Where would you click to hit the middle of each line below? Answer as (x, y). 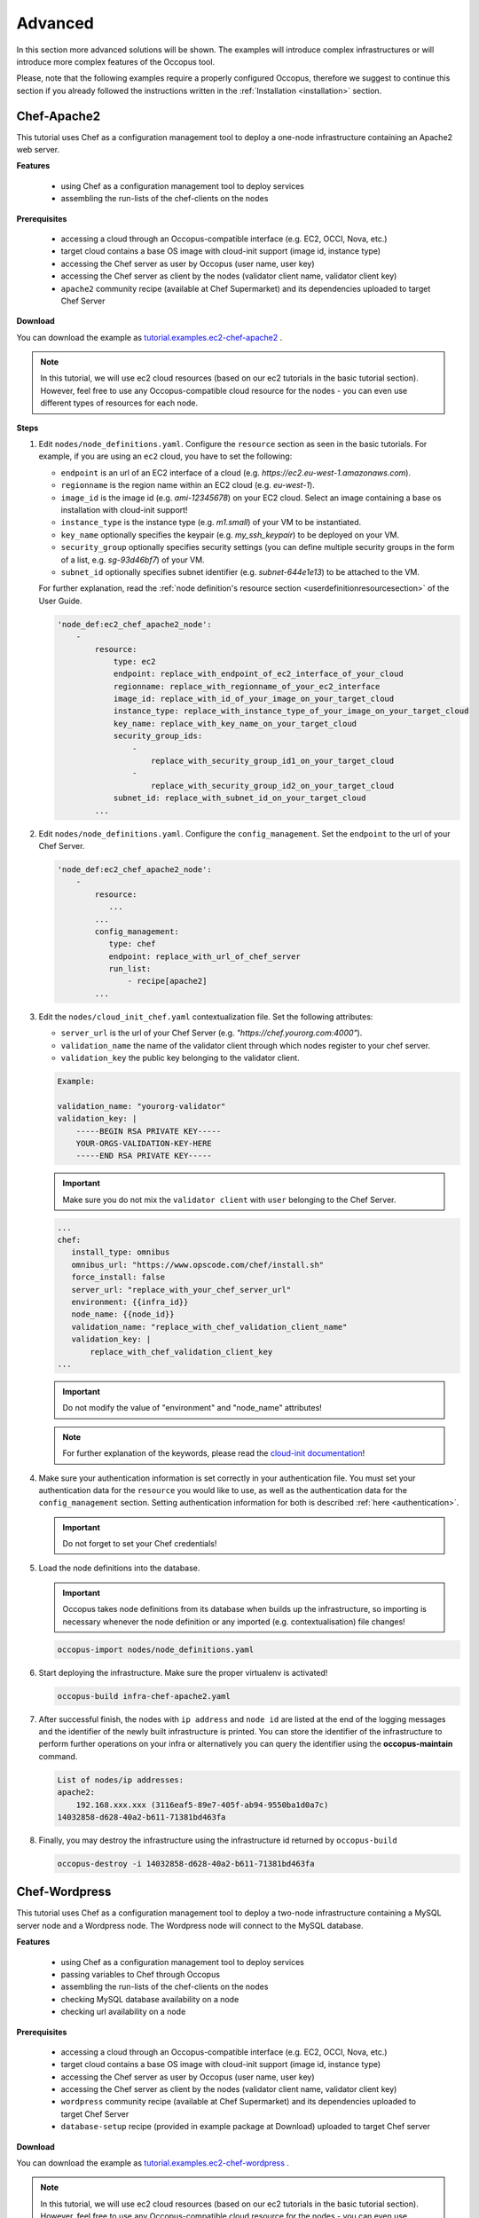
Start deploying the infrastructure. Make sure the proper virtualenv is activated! (183, 1672)
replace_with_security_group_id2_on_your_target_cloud (273, 786)
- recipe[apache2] (167, 981)
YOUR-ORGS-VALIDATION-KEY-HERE (144, 1143)
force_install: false (118, 1277)
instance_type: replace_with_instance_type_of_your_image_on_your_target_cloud (291, 711)
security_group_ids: (158, 736)
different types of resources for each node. (119, 403)
